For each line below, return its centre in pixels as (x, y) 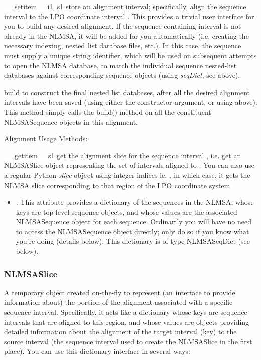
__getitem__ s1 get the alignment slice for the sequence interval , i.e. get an (123, 155)
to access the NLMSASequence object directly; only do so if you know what (133, 231)
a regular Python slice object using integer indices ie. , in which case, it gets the (127, 175)
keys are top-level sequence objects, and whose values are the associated (126, 211)
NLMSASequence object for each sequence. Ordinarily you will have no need (134, 221)
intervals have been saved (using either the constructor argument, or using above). (131, 102)
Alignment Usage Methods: (46, 139)
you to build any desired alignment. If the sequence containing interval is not (123, 26)
